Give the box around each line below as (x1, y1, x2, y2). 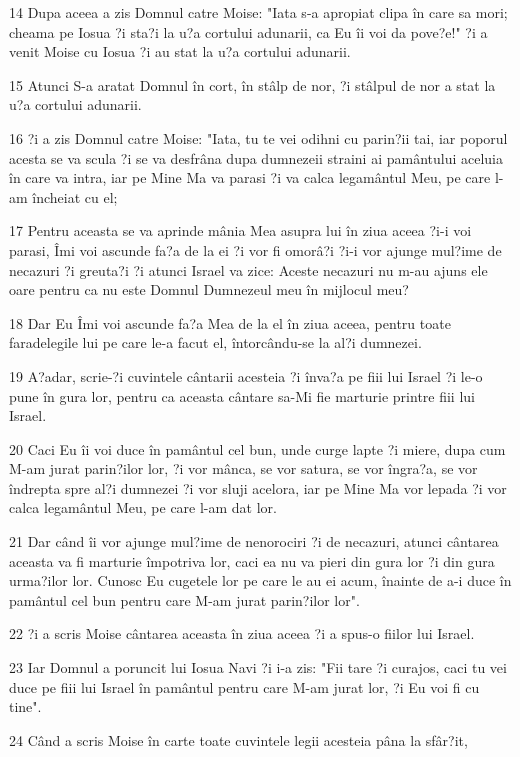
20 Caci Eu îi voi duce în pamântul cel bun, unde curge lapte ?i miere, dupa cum (9, 438, 506, 459)
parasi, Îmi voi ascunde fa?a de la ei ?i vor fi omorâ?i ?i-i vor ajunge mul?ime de (9, 239, 502, 260)
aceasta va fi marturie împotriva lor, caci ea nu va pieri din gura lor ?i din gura (9, 550, 495, 571)
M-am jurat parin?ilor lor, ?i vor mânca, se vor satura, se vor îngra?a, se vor (9, 458, 478, 479)
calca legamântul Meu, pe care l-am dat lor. (9, 497, 278, 518)
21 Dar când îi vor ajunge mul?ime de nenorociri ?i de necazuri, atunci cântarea (9, 531, 499, 552)
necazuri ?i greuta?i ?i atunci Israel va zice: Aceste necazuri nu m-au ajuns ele (9, 259, 488, 280)
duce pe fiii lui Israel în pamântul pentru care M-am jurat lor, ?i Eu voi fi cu (9, 676, 480, 697)
